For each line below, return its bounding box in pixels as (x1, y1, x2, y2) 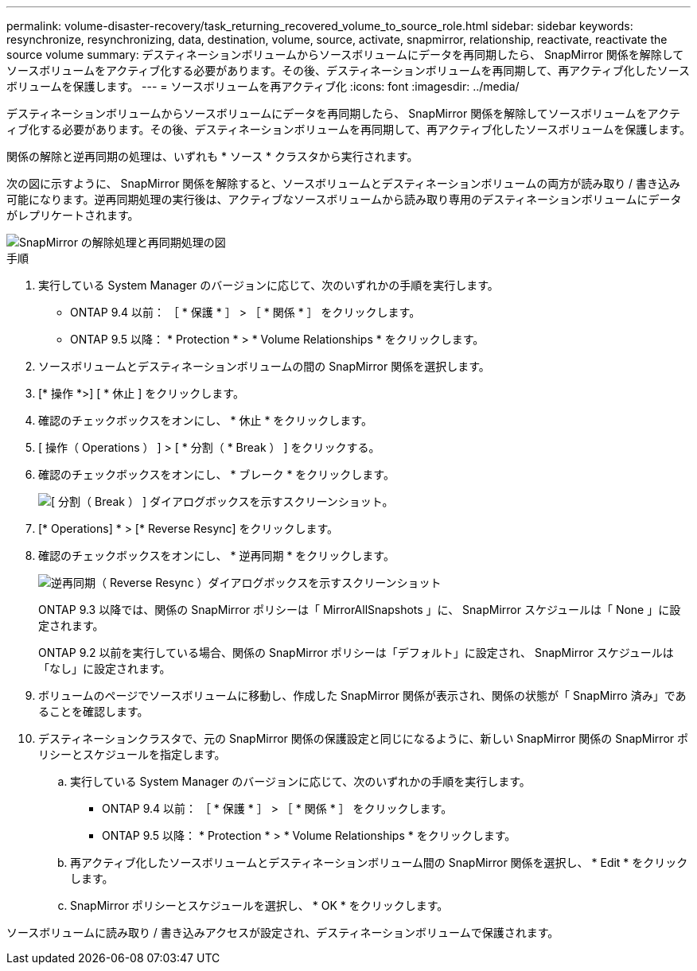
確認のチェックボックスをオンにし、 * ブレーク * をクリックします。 (38, 468, 395, 481)
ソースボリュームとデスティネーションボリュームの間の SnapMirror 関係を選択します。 (38, 359, 490, 373)
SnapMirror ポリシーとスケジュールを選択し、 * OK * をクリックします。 (70, 899, 449, 912)
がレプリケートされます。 (6, 208, 139, 222)
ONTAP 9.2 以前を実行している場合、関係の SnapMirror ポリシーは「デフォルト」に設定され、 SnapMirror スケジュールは (38, 646, 674, 659)
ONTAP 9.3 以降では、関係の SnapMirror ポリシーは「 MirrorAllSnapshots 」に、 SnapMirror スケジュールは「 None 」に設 (38, 603, 681, 616)
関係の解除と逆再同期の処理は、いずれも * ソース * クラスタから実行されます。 (6, 150, 419, 163)
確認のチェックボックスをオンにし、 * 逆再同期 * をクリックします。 (38, 549, 395, 562)
